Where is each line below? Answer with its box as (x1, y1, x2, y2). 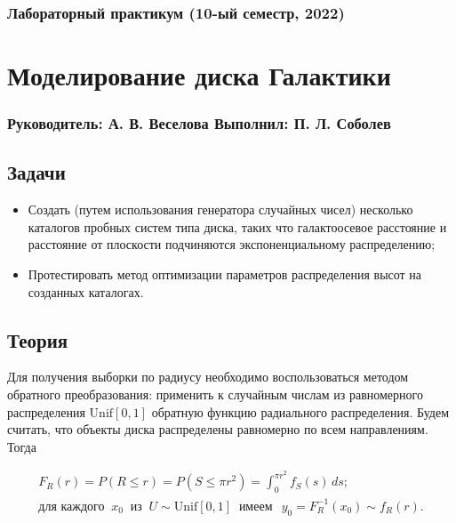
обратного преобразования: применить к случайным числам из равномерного (7, 385, 423, 404)
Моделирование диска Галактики (7, 57, 391, 93)
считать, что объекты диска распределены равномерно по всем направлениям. (7, 420, 428, 439)
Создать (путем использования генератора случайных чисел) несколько (28, 200, 413, 219)
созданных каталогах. (28, 282, 144, 301)
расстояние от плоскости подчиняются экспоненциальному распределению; (28, 235, 436, 253)
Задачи (7, 158, 66, 186)
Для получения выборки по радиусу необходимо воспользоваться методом (7, 367, 409, 386)
